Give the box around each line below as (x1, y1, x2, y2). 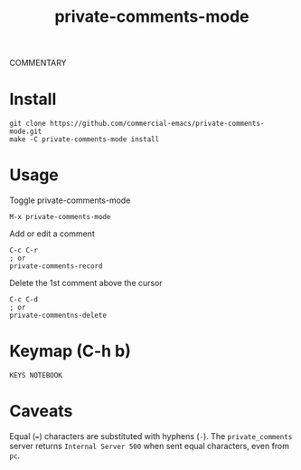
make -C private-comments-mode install (9, 135, 160, 144)
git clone (9, 120, 47, 129)
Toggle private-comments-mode (9, 195, 131, 206)
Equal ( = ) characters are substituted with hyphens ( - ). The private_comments (9, 430, 293, 441)
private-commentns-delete (9, 311, 107, 321)
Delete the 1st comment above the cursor (9, 278, 163, 289)
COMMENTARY (9, 57, 67, 69)
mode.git (9, 127, 42, 137)
